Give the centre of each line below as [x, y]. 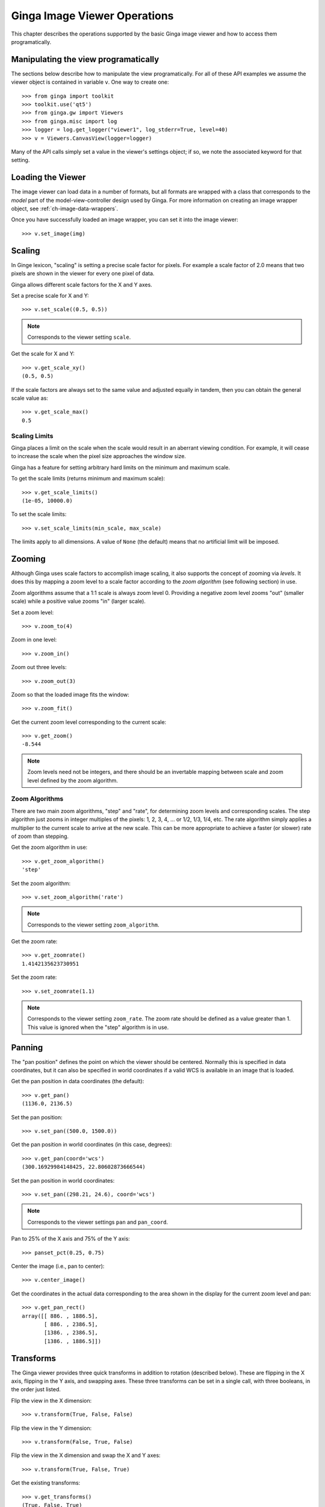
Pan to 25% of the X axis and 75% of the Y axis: [71, 1239]
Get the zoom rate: [34, 942]
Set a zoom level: [32, 612]
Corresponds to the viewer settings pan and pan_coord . [98, 1222]
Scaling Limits [32, 436]
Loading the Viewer [48, 178]
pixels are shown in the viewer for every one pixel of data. [83, 274]
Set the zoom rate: [34, 977]
